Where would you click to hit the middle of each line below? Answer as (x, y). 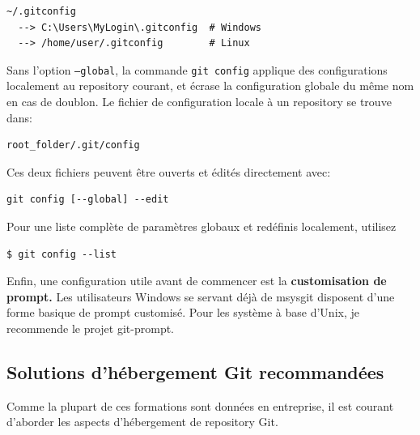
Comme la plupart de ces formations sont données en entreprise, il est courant (200, 405)
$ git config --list (62, 254)
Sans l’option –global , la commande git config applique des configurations (197, 69)
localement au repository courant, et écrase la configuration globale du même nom (210, 85)
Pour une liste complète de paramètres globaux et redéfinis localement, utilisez (202, 226)
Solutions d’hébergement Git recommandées (195, 371)
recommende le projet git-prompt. (91, 328)
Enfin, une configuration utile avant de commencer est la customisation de (197, 281)
